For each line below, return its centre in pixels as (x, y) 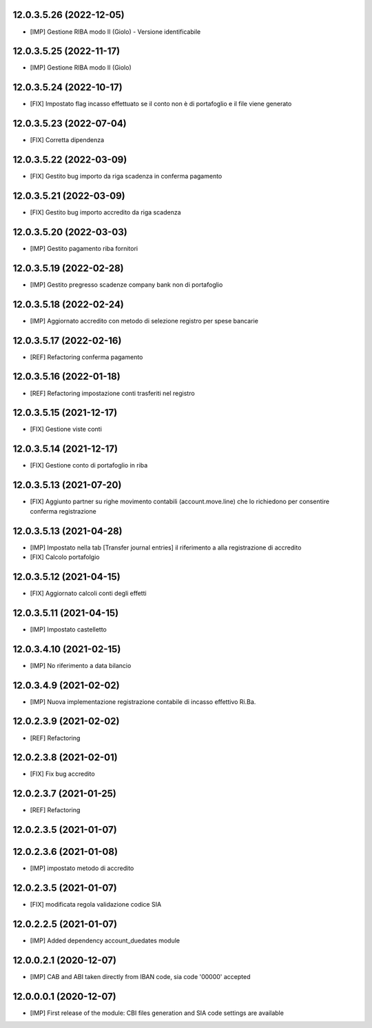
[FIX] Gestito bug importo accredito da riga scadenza (106, 212)
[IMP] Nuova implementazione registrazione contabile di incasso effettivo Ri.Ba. (143, 702)
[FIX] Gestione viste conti (66, 429)
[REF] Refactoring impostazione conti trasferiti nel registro (113, 393)
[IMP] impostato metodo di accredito (82, 868)
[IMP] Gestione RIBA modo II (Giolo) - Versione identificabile (115, 32)
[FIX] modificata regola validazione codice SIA (96, 905)
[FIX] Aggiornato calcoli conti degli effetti (89, 593)
